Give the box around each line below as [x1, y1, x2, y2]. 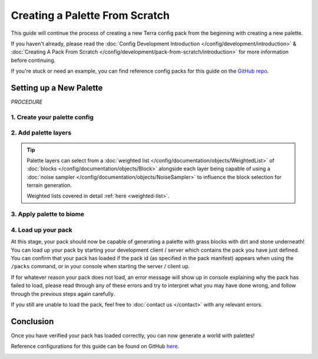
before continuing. [11, 57, 56, 64]
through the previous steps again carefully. [11, 290, 115, 297]
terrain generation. [26, 182, 72, 189]
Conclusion [11, 316, 54, 327]
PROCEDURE [11, 98, 43, 106]
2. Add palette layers [11, 129, 72, 137]
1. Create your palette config [11, 113, 94, 121]
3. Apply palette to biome [11, 210, 85, 218]
